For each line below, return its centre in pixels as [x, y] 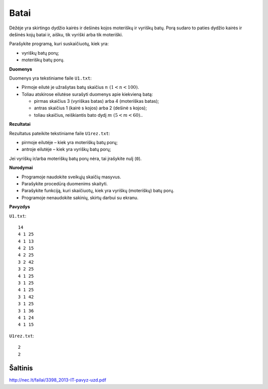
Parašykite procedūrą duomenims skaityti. [65, 183]
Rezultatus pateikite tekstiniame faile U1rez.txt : [60, 133]
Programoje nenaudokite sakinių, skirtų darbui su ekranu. [80, 197]
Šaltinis [21, 368]
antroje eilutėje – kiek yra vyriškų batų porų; [66, 150]
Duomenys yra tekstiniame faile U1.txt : [50, 78]
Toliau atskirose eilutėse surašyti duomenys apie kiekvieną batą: [87, 94]
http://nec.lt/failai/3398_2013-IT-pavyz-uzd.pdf [58, 380]
